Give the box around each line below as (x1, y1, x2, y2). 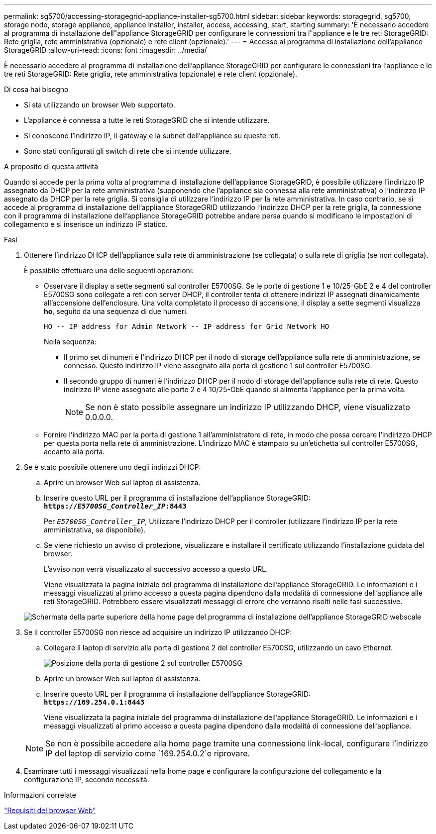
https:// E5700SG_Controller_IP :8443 (44, 502, 187, 510)
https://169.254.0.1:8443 (44, 698, 145, 706)
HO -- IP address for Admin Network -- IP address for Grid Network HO (44, 322, 329, 330)
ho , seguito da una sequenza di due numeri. (44, 307, 188, 315)
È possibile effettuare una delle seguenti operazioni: (24, 266, 194, 275)
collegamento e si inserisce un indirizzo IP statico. (4, 220, 168, 228)
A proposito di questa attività (4, 162, 99, 171)
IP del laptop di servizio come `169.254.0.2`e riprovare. (45, 748, 250, 758)
